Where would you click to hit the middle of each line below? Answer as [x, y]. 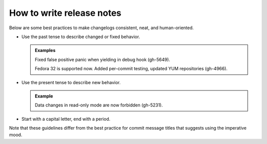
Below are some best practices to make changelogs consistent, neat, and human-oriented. [101, 28]
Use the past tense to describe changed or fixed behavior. [81, 37]
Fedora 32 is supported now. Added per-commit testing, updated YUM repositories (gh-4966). [131, 69]
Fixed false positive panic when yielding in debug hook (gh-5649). [103, 59]
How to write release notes [65, 13]
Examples [45, 50]
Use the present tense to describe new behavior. [71, 82]
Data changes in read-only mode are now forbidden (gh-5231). [99, 105]
